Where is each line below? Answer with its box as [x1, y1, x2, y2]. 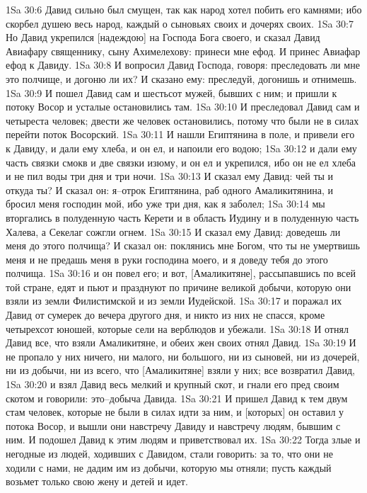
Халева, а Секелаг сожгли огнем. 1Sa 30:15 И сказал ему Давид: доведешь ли [6, 224, 341, 239]
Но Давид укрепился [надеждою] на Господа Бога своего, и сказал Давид [6, 30, 320, 45]
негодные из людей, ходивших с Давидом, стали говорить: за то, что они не [6, 446, 333, 460]
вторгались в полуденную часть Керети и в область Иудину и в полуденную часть [6, 210, 359, 225]
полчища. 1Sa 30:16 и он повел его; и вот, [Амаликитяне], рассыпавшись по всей [6, 266, 356, 280]
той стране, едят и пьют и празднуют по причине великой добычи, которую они [6, 279, 351, 294]
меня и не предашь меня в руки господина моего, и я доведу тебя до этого [6, 251, 328, 266]
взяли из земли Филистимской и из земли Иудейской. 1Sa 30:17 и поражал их [6, 293, 342, 308]
